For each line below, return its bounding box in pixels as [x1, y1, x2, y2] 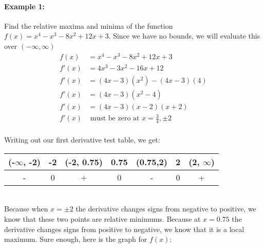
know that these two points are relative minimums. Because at [4, 214, 201, 224]
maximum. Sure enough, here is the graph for [4, 234, 147, 244]
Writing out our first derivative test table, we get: [4, 134, 160, 145]
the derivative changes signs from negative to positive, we [76, 203, 256, 214]
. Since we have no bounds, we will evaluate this [108, 30, 260, 41]
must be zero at [90, 115, 140, 122]
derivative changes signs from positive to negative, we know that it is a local [4, 223, 244, 234]
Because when [4, 203, 48, 214]
